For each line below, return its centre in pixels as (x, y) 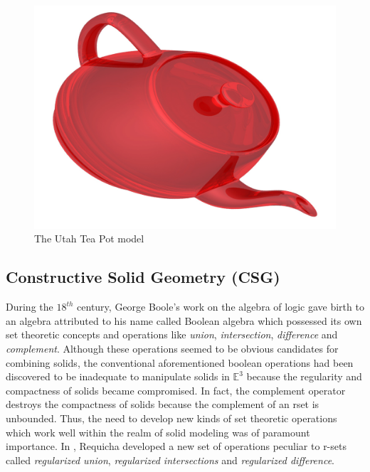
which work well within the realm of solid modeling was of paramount (158, 432)
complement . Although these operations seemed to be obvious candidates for (172, 349)
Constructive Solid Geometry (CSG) (143, 277)
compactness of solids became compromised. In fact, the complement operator (176, 390)
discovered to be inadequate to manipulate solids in (118, 376)
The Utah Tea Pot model (89, 238)
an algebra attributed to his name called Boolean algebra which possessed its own (184, 320)
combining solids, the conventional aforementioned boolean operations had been (180, 362)
